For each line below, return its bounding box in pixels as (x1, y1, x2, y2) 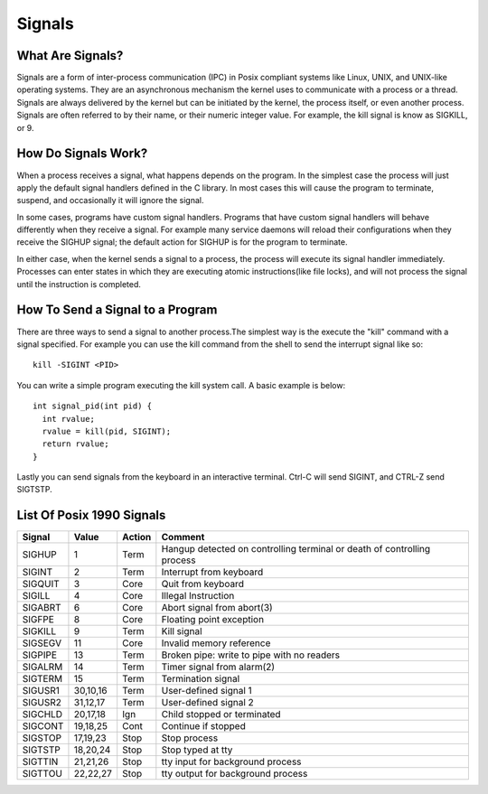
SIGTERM (22, 673, 63, 686)
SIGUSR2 (22, 696, 62, 709)
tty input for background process (161, 755, 302, 768)
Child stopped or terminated (161, 708, 281, 721)
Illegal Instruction (161, 590, 235, 603)
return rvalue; (42, 439, 109, 449)
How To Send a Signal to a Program (16, 303, 218, 318)
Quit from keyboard (161, 578, 244, 591)
